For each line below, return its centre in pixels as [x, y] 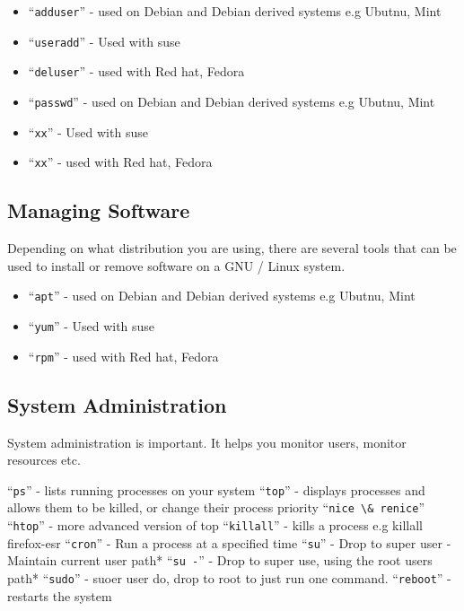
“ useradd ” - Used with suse [104, 41]
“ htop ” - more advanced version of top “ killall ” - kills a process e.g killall [215, 525]
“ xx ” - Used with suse [88, 131]
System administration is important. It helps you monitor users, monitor [207, 442]
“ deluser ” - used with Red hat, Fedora [136, 71]
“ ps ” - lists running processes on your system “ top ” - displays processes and [216, 489]
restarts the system [60, 595]
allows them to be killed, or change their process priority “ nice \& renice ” [216, 507]
